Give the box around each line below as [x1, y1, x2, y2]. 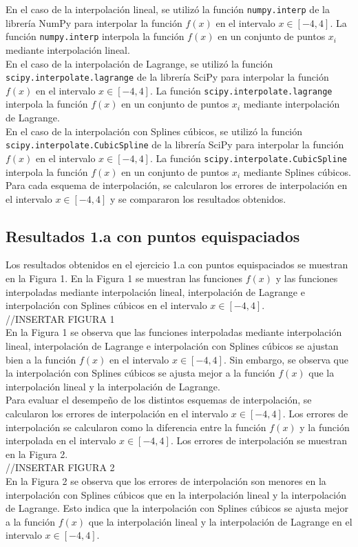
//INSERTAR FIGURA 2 [6, 460, 115, 475]
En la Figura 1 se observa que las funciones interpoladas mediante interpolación [6, 325, 342, 339]
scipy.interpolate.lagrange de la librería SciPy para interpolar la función [6, 70, 329, 84]
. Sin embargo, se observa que [223, 352, 348, 366]
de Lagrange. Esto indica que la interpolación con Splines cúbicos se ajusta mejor [6, 501, 348, 515]
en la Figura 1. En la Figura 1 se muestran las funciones [6, 271, 243, 286]
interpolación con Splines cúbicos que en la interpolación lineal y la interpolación [6, 487, 346, 501]
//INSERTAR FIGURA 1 [6, 311, 115, 326]
